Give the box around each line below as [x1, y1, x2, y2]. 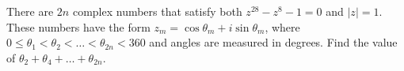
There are [6, 3, 54, 19]
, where [265, 18, 300, 35]
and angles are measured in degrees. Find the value [149, 34, 398, 50]
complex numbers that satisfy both [72, 3, 242, 19]
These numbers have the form [6, 18, 151, 35]
